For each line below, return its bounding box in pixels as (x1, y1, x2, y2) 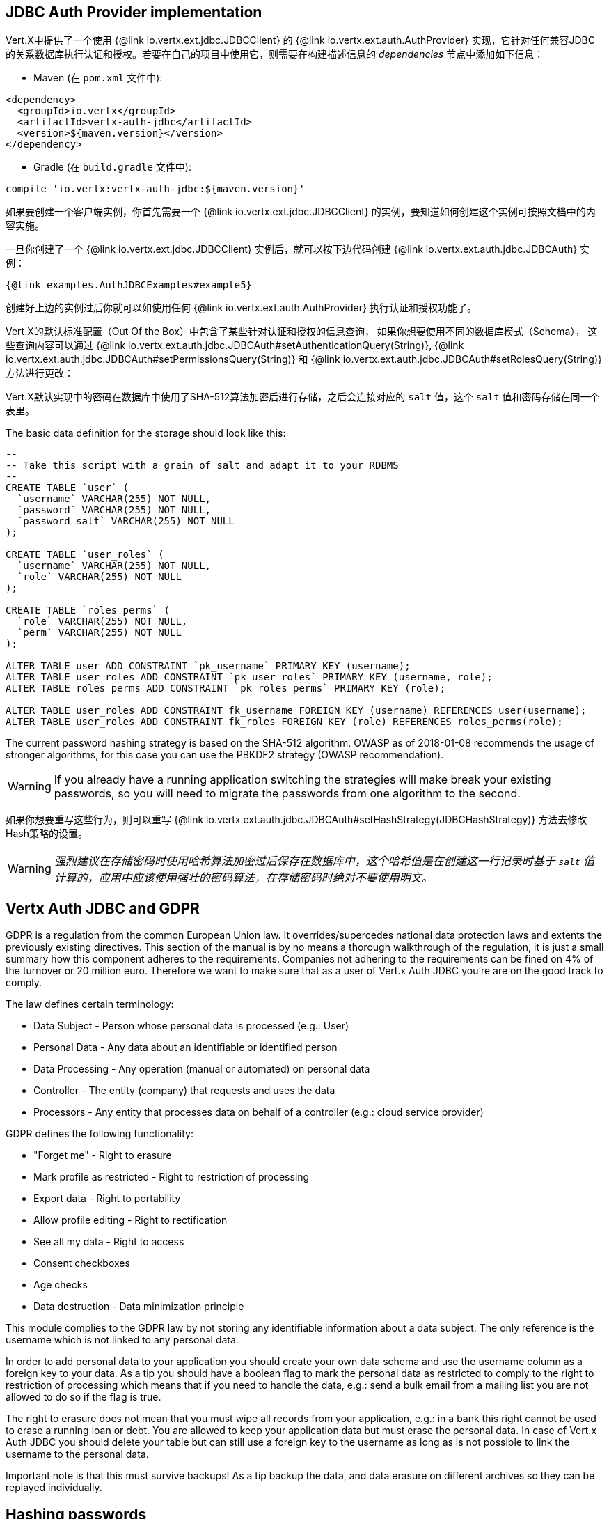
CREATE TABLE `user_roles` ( (6, 549, 164, 561)
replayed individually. (6, 1481, 102, 1494)
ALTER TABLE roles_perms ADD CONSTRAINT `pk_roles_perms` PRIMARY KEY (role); (6, 683, 446, 694)
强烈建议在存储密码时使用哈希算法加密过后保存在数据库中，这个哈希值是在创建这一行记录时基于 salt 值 (54, 854, 595, 868)
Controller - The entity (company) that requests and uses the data (33, 1084, 335, 1097)
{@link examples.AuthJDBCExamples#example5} (6, 279, 253, 291)
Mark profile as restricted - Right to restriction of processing (33, 1171, 310, 1183)
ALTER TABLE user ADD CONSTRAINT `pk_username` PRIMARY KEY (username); (6, 660, 411, 672)
